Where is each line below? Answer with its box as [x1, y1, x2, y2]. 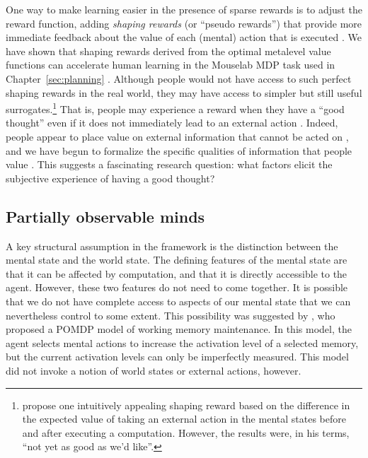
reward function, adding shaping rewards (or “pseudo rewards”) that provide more [6, 16, 362, 30]
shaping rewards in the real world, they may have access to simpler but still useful [6, 85, 362, 100]
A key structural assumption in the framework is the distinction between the [6, 238, 338, 253]
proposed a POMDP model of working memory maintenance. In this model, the [6, 322, 352, 336]
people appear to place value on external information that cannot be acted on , [6, 129, 349, 143]
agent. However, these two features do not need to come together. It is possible [6, 280, 348, 295]
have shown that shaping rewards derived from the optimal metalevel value [6, 43, 331, 58]
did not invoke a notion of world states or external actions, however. [6, 363, 301, 377]
